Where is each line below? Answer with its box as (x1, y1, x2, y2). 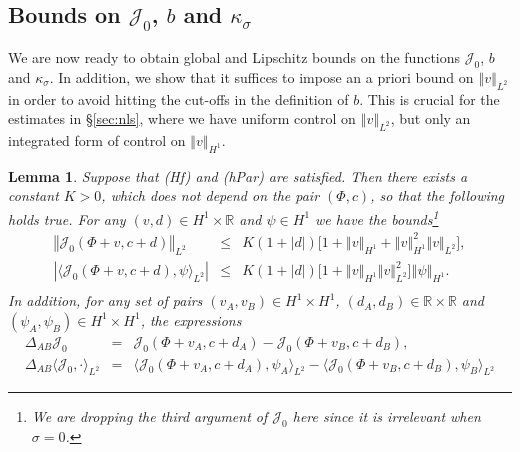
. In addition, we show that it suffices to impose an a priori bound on (49, 66, 474, 87)
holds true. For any (8, 208, 126, 229)
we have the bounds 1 (315, 205, 439, 229)
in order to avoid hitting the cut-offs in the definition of (8, 88, 349, 109)
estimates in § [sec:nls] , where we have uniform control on (8, 108, 356, 129)
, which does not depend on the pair (101, 185, 320, 206)
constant (8, 185, 59, 206)
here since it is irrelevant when (292, 406, 481, 427)
